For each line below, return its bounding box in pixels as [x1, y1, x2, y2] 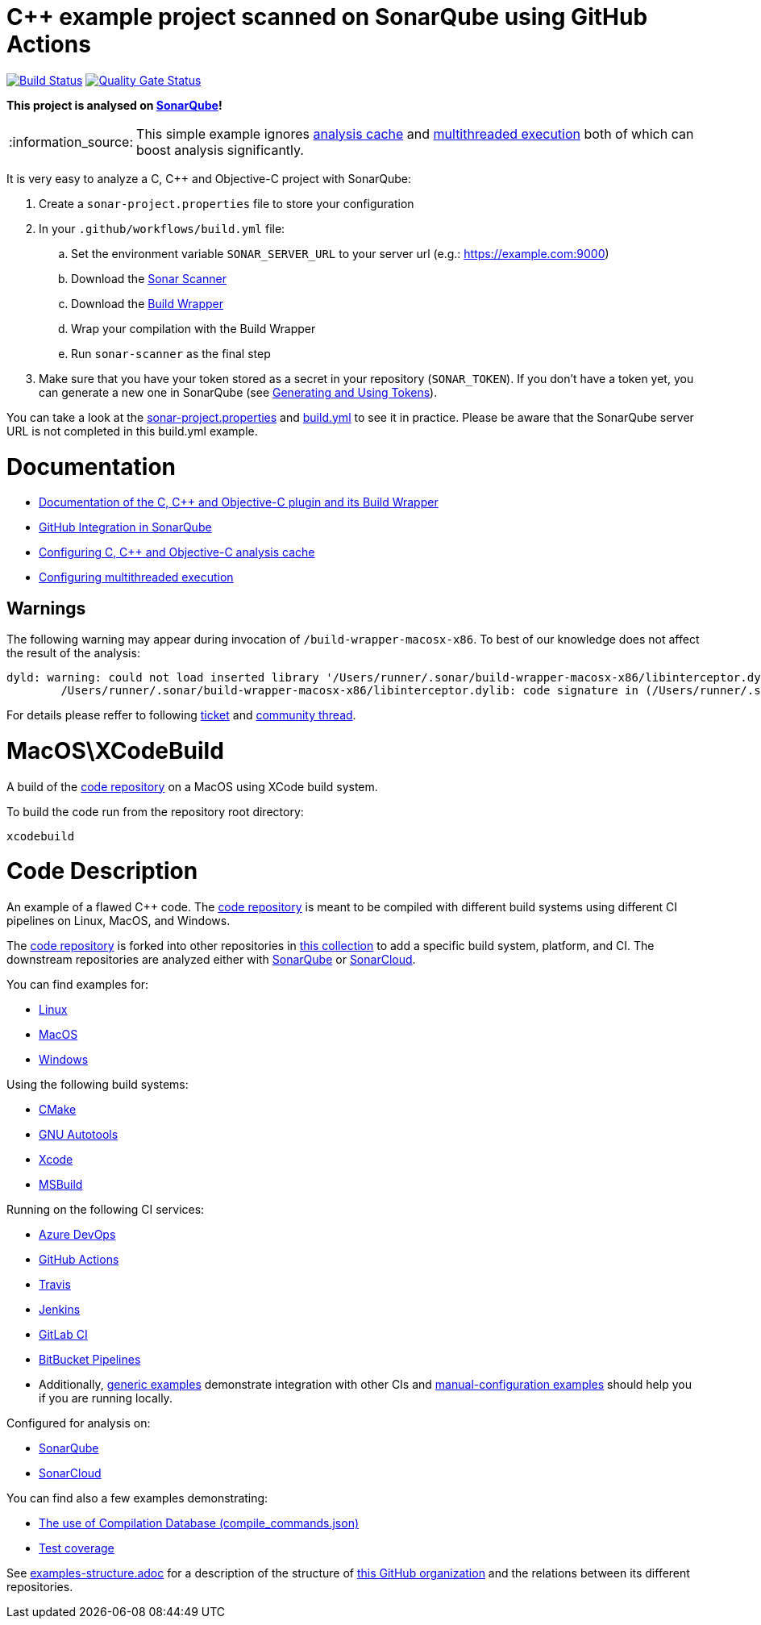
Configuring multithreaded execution [39, 570, 234, 585]
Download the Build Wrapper [71, 296, 223, 310]
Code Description [6, 857, 198, 885]
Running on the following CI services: [6, 1202, 205, 1217]
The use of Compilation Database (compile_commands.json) [39, 1516, 360, 1531]
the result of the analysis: [6, 646, 140, 660]
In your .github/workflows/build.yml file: [39, 221, 285, 235]
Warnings [6, 598, 86, 619]
